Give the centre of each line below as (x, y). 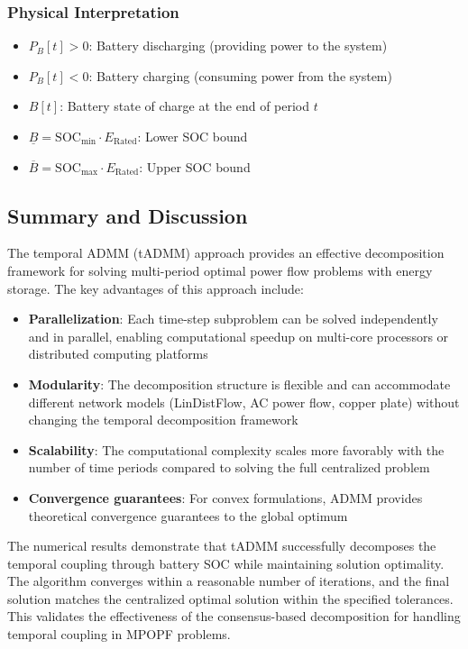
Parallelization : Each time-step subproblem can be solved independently (233, 319)
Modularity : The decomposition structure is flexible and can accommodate (239, 384)
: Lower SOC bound (193, 136)
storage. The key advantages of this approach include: (156, 288)
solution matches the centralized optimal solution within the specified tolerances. (230, 598)
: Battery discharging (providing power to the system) (238, 46)
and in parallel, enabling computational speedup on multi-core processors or (239, 336)
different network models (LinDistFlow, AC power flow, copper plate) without (244, 402)
